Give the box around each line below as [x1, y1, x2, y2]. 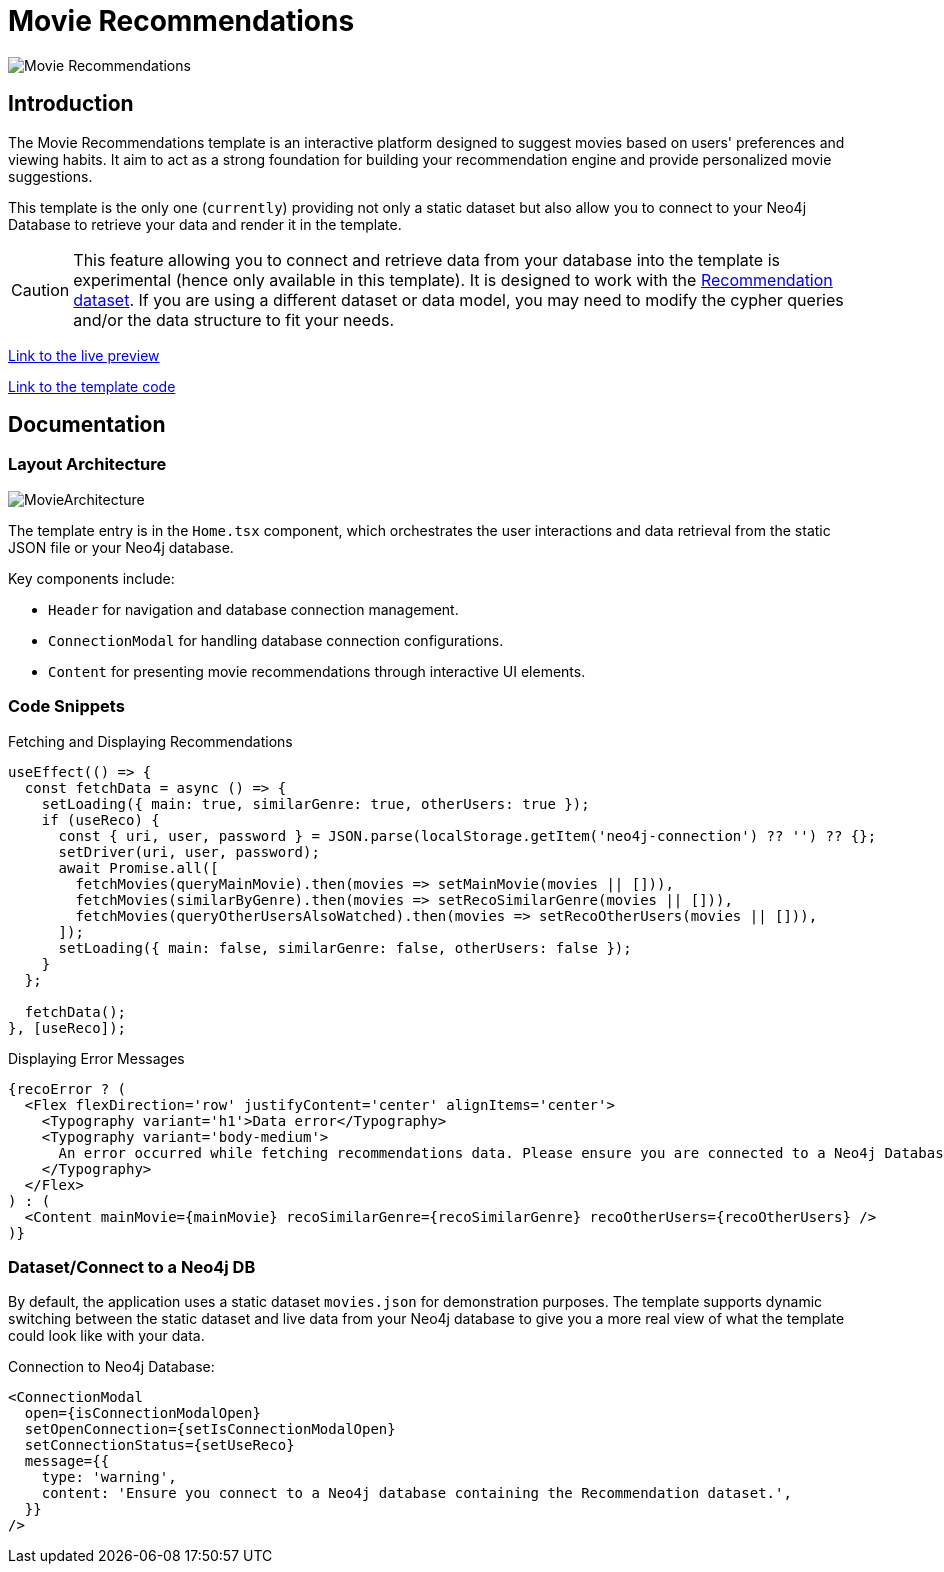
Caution [11, 279, 70, 300]
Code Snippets [8, 696, 125, 717]
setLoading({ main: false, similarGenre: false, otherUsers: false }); [58, 939, 632, 956]
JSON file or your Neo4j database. [8, 538, 234, 556]
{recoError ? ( [8, 1080, 127, 1097]
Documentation [8, 412, 166, 438]
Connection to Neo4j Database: [8, 1358, 215, 1376]
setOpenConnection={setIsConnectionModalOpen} [24, 1421, 396, 1438]
